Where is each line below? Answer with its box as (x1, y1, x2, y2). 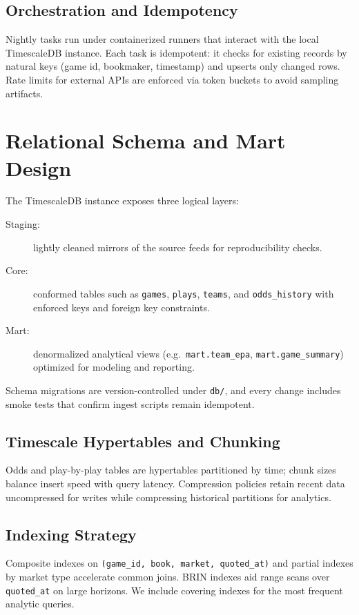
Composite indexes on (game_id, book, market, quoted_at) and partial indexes (6, 556, 353, 570)
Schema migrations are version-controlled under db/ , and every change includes (6, 382, 341, 397)
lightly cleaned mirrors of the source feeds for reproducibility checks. (33, 240, 322, 254)
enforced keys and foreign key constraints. (33, 300, 210, 314)
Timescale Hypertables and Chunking (6, 430, 280, 451)
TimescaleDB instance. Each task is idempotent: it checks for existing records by (6, 45, 347, 59)
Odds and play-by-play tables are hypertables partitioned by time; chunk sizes (6, 462, 336, 477)
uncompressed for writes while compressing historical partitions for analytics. (6, 489, 331, 504)
